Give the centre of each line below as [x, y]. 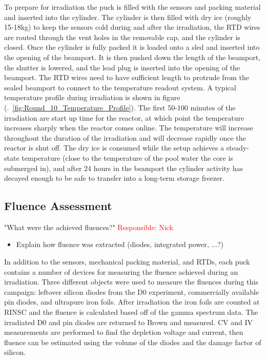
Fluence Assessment [58, 206]
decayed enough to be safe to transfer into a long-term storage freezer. [114, 178]
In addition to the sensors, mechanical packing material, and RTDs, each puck [127, 262]
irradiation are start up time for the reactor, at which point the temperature [124, 117]
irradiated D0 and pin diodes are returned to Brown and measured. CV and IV [129, 322]
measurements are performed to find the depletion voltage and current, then [124, 332]
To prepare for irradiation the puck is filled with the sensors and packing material [132, 7]
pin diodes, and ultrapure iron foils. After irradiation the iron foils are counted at [132, 302]
